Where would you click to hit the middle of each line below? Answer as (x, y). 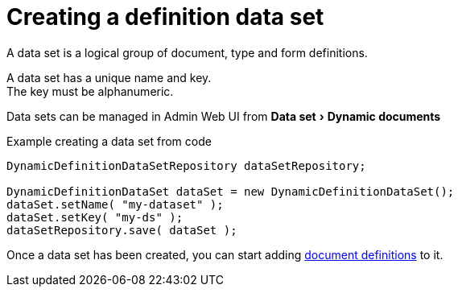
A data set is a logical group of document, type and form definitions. (187, 52)
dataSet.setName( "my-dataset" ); (115, 204)
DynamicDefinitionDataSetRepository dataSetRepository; (186, 165)
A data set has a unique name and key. (109, 77)
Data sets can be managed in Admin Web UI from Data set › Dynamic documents (224, 116)
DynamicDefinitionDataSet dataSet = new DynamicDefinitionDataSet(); (231, 191)
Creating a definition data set (165, 17)
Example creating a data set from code (109, 141)
